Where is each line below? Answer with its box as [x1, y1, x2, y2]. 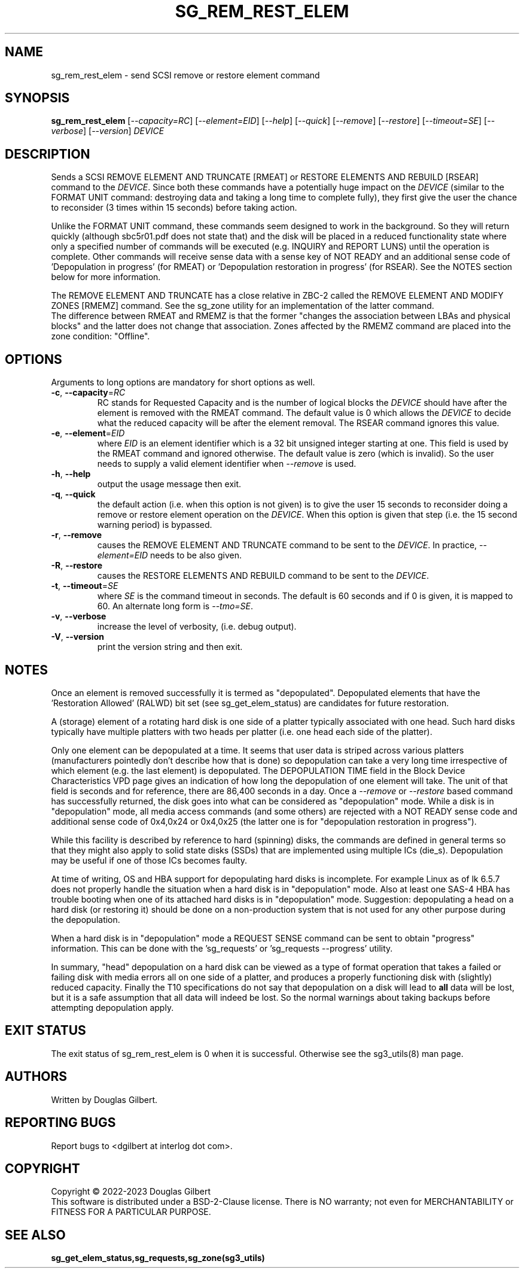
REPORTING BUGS [5, 1115, 116, 1131]
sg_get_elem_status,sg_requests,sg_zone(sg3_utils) [51, 1253, 265, 1263]
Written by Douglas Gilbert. [51, 1094, 158, 1105]
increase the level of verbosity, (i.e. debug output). [97, 621, 297, 632]
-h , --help [51, 469, 91, 479]
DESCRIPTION [5, 146, 90, 162]
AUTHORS [5, 1069, 68, 1084]
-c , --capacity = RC [51, 387, 126, 398]
